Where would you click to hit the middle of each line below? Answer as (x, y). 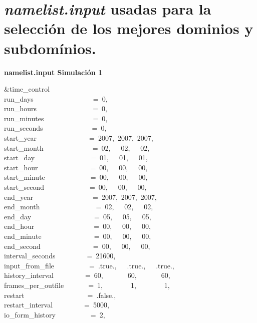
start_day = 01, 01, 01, (76, 157)
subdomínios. (50, 48)
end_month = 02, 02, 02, (79, 207)
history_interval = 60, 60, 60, (87, 275)
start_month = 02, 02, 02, (77, 147)
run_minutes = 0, (56, 118)
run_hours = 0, (56, 108)
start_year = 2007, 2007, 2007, (79, 138)
